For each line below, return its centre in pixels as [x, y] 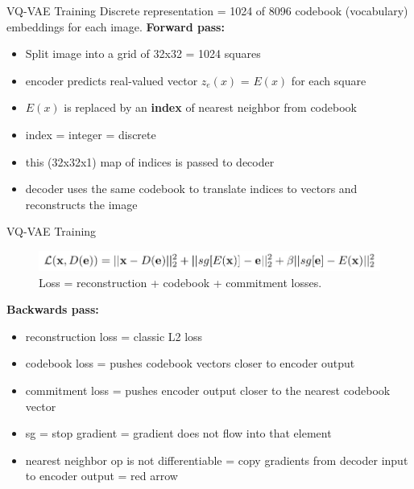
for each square [329, 80]
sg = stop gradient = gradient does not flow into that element [178, 433]
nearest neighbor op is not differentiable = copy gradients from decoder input [217, 460]
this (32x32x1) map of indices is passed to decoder [150, 161]
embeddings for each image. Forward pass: [116, 26]
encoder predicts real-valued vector [112, 80]
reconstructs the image [81, 204]
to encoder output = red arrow [101, 476]
